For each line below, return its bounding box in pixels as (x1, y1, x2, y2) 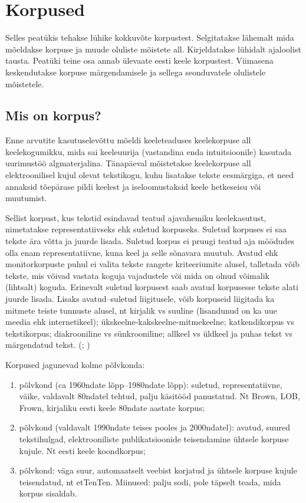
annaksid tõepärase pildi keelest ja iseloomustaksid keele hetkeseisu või (5, 180, 261, 192)
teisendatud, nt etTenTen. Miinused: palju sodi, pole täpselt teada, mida (19, 475, 281, 488)
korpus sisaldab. (19, 487, 77, 499)
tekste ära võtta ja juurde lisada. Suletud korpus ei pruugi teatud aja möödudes (5, 235, 295, 247)
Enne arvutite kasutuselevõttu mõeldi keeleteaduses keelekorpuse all (5, 134, 251, 146)
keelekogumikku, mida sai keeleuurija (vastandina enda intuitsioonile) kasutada (5, 145, 292, 157)
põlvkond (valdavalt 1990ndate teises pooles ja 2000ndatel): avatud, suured (19, 421, 291, 433)
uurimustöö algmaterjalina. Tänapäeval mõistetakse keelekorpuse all (5, 157, 251, 169)
